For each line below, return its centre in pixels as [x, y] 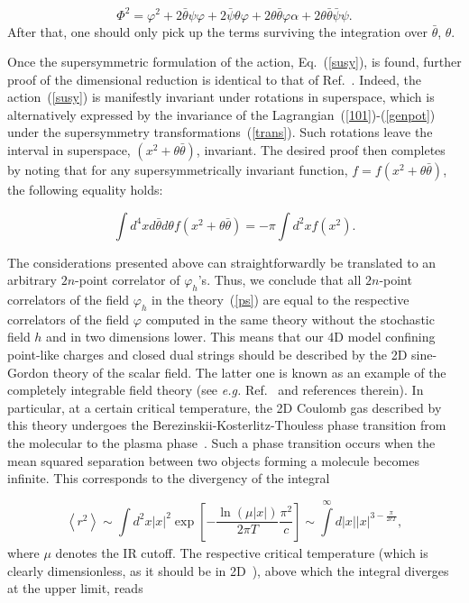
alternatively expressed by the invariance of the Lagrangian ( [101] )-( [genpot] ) [221, 114]
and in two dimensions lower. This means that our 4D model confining [241, 337]
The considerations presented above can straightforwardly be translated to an [222, 262]
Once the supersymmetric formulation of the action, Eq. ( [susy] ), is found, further [234, 62]
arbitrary [32, 280]
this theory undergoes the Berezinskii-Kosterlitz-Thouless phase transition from [227, 425]
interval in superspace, [69, 150]
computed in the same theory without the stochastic [290, 319]
